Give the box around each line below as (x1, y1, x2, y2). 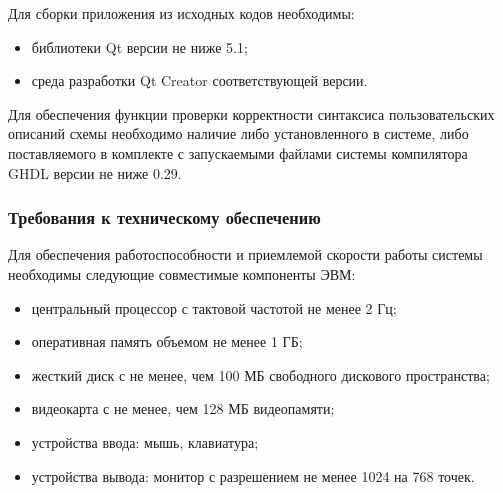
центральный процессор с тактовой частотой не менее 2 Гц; (31, 297, 397, 318)
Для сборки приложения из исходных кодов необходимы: (8, 3, 355, 23)
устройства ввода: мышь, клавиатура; (31, 431, 259, 452)
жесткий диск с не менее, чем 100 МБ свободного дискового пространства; (31, 364, 490, 385)
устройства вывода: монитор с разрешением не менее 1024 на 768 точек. (31, 465, 475, 486)
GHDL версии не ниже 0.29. (8, 162, 182, 183)
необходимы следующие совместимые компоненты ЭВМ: (8, 263, 356, 284)
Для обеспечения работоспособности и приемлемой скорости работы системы (8, 244, 483, 265)
